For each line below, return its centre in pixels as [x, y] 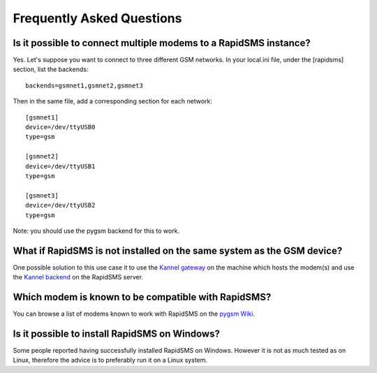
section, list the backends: [51, 69]
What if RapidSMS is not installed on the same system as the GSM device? [178, 250]
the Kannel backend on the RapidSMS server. [78, 277]
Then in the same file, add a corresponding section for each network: [113, 101]
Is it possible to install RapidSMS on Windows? [116, 334]
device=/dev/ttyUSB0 [60, 127]
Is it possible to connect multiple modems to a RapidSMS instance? [162, 43]
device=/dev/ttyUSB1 [60, 166]
